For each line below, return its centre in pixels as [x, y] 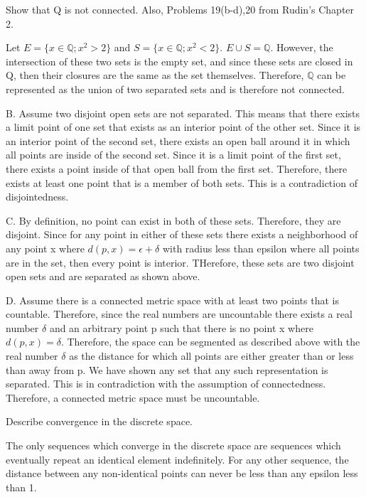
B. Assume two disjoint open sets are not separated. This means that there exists [183, 113]
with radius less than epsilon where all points [261, 248]
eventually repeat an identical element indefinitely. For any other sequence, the [177, 459]
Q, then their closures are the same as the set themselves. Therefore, [155, 75]
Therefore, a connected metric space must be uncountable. [133, 397]
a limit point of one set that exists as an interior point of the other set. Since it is [183, 127]
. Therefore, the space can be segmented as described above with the [210, 342]
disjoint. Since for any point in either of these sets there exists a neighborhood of [182, 234]
